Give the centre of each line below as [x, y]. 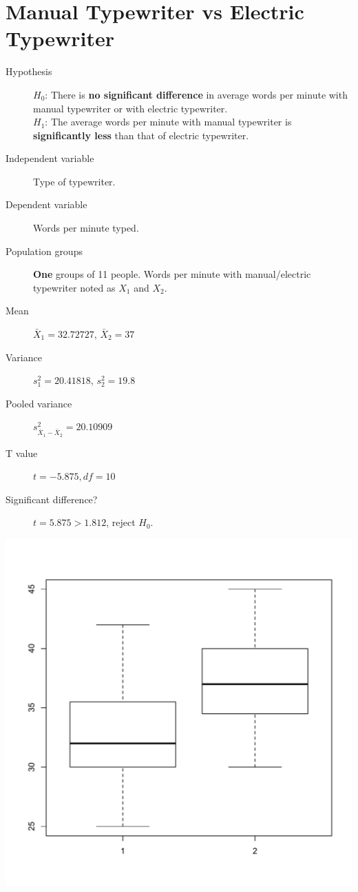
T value [22, 453]
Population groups [44, 251]
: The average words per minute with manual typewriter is [168, 122]
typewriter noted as [74, 287]
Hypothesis [29, 71]
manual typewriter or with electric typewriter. [130, 108]
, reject [121, 522]
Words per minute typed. [86, 228]
